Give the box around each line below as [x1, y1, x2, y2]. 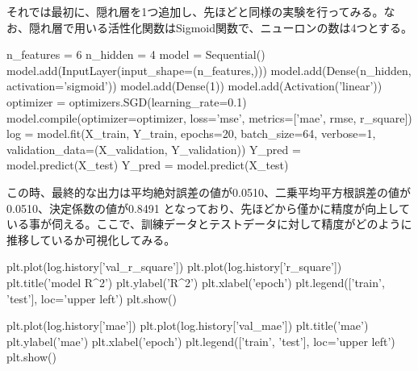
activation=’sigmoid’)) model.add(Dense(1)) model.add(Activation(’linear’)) [6, 77, 382, 94]
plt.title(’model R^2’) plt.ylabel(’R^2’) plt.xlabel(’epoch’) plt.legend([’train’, [6, 273, 385, 290]
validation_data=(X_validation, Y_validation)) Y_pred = [6, 140, 301, 157]
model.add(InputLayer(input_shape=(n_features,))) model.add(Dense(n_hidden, [6, 61, 412, 78]
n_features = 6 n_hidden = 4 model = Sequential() [6, 46, 265, 63]
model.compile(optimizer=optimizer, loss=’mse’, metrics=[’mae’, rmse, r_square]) [6, 109, 412, 126]
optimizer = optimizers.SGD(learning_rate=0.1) [6, 93, 247, 110]
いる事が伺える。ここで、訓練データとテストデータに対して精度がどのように [6, 215, 412, 232]
